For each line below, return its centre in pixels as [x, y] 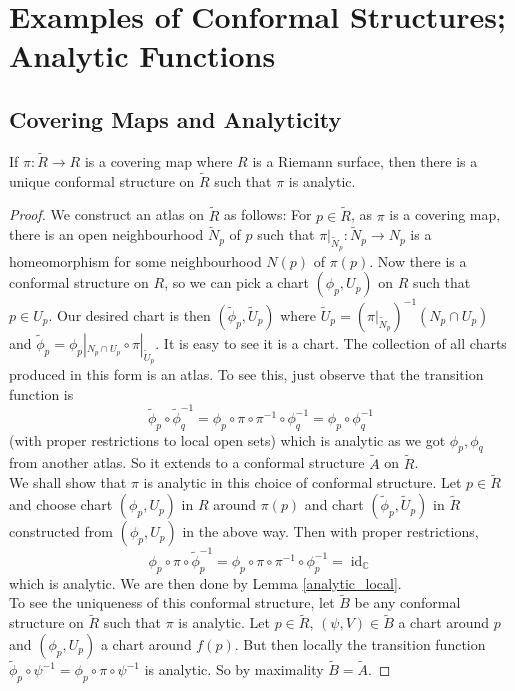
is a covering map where [158, 160]
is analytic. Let [224, 622]
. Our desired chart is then [129, 314]
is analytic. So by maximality [234, 669]
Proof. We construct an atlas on [106, 214]
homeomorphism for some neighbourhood [135, 260]
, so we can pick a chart [236, 282]
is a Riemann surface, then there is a [365, 160]
